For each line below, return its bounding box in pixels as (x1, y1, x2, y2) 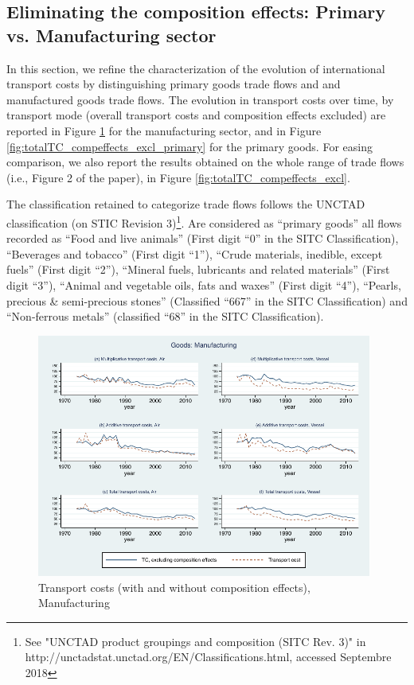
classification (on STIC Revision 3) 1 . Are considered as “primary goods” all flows (6, 212, 402, 231)
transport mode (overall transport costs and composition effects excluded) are (6, 107, 386, 123)
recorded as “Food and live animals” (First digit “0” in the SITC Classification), (6, 230, 399, 247)
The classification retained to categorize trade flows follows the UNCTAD (6, 196, 365, 212)
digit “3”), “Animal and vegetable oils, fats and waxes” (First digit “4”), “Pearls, (6, 276, 401, 293)
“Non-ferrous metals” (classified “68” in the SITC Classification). (6, 308, 324, 325)
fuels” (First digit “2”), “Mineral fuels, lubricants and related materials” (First (6, 261, 390, 278)
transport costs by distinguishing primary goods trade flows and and (6, 76, 341, 92)
